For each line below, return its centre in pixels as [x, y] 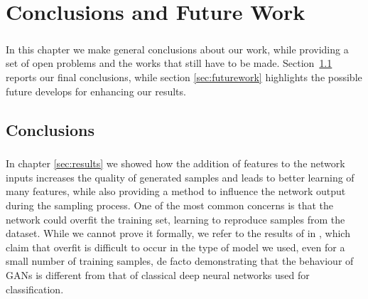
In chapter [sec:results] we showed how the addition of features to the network [175, 163]
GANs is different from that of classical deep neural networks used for [158, 275]
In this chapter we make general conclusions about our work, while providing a [177, 49]
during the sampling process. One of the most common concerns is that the [169, 205]
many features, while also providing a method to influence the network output [176, 191]
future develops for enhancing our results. [96, 91]
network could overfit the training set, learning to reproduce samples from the [175, 219]
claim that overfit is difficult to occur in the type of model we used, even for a [175, 247]
